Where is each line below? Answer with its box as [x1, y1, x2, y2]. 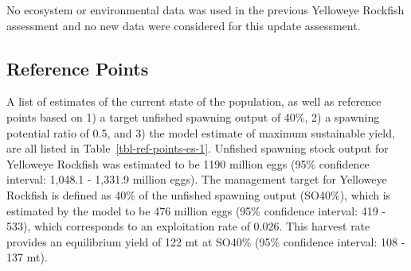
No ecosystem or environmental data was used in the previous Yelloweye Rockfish [6, 2, 405, 17]
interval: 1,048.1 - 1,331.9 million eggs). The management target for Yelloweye [6, 171, 387, 188]
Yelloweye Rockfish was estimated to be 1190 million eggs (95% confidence [6, 155, 370, 172]
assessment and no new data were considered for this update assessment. [6, 17, 361, 33]
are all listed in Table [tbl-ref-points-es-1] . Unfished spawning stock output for [6, 140, 389, 157]
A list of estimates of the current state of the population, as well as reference [6, 93, 382, 110]
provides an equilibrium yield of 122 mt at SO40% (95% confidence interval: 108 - [6, 233, 405, 250]
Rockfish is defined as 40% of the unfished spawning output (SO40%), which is [6, 186, 391, 203]
